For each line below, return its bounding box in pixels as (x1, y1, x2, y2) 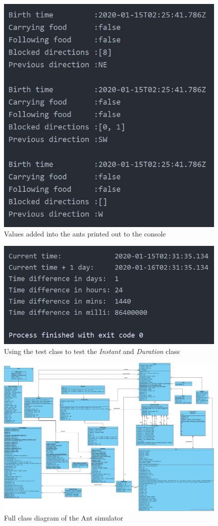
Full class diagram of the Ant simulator (4, 513, 123, 523)
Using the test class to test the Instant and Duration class (4, 346, 180, 356)
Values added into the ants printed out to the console (4, 229, 166, 239)
